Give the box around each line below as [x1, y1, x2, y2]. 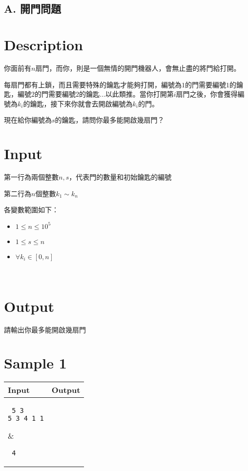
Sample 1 [4, 353, 67, 373]
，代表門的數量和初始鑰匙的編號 [69, 172, 172, 182]
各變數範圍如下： [4, 205, 59, 215]
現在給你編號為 [4, 115, 52, 125]
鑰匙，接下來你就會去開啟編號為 [30, 98, 133, 108]
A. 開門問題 [4, 1, 61, 16]
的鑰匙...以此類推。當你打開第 [79, 89, 174, 99]
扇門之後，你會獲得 [176, 89, 238, 99]
